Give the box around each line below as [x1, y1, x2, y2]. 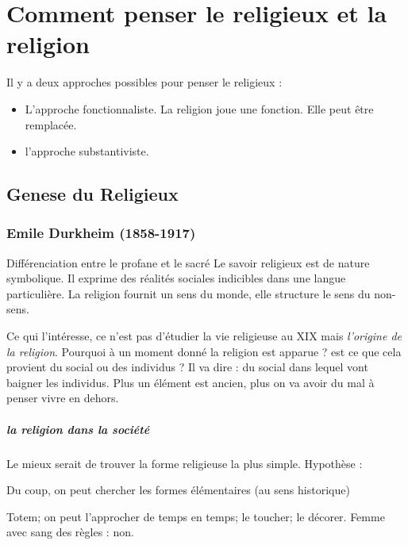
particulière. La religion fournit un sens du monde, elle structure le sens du [6, 285, 371, 301]
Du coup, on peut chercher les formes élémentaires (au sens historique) [6, 482, 350, 498]
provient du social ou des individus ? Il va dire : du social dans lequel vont [6, 359, 368, 375]
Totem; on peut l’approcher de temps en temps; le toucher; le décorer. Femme [6, 508, 385, 524]
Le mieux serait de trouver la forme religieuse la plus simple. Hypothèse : [6, 455, 363, 471]
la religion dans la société [6, 420, 150, 437]
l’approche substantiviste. [25, 143, 149, 159]
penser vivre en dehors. [6, 390, 119, 406]
